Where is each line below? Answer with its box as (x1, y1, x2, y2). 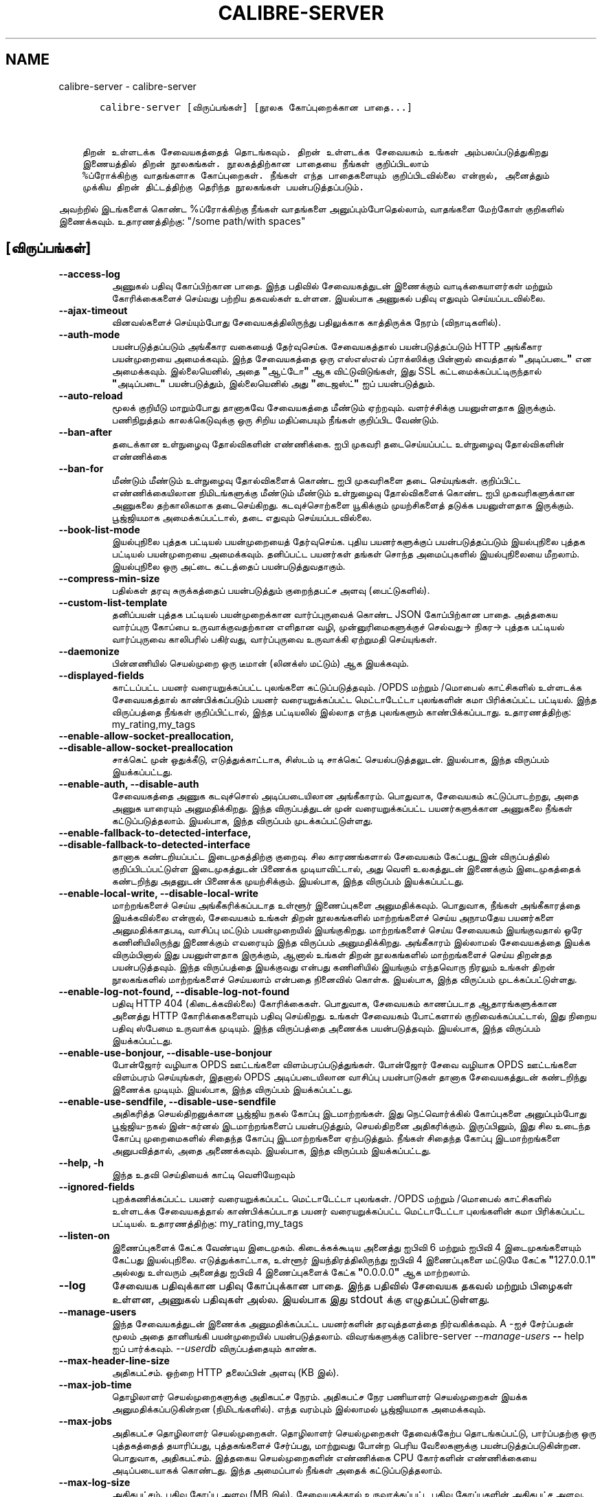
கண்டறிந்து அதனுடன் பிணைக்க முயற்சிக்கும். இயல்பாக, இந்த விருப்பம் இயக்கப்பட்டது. (111, 875, 465, 887)
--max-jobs (58, 1415, 112, 1428)
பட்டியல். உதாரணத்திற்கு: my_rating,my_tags (111, 1217, 304, 1230)
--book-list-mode (58, 524, 140, 536)
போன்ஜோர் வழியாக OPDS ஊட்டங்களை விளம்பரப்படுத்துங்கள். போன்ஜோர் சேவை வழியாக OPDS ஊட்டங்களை (111, 1058, 577, 1071)
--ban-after (58, 426, 113, 439)
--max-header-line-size (58, 1355, 170, 1367)
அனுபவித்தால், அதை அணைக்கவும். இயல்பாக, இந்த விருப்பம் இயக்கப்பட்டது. (111, 1144, 432, 1157)
